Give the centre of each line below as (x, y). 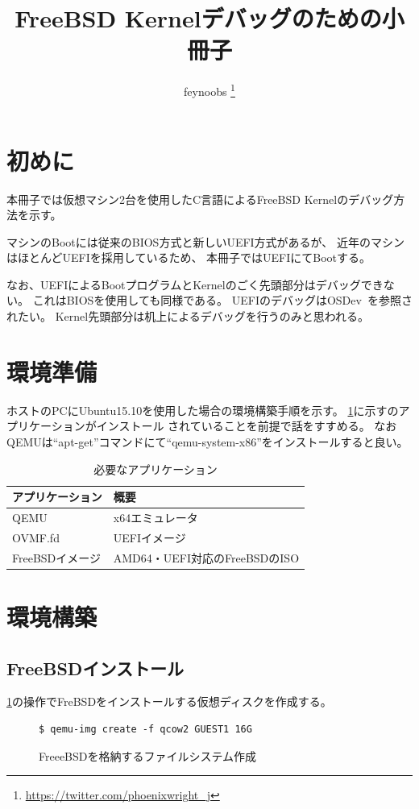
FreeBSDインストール (95, 668)
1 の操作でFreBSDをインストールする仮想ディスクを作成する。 (169, 701)
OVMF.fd (36, 537)
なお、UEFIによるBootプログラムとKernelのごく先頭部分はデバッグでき (195, 284)
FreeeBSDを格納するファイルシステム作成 (148, 755)
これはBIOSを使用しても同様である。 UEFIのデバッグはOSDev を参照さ (222, 300)
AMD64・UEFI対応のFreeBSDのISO (206, 557)
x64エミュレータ (156, 517)
